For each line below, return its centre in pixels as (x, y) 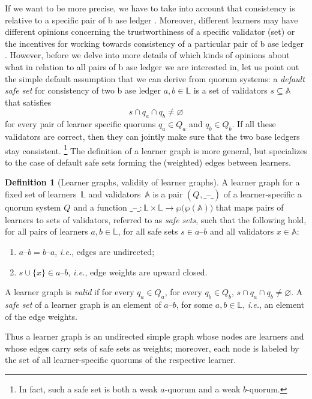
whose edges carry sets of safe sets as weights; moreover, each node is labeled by (152, 348)
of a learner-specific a (262, 193)
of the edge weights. (41, 316)
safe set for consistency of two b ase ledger (83, 90)
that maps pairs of (250, 207)
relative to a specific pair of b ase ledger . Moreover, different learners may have (151, 19)
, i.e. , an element (274, 304)
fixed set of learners (41, 193)
